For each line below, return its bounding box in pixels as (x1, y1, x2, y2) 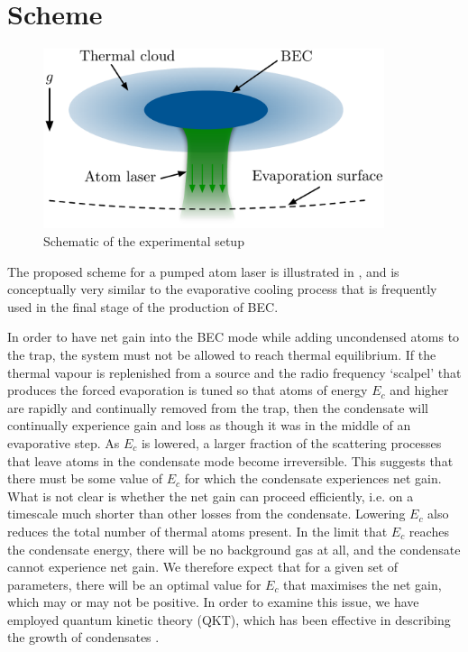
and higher (390, 381, 449, 399)
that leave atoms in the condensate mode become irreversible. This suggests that (7, 451, 454, 470)
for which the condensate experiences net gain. (184, 469, 442, 488)
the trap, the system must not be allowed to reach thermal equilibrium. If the (7, 344, 436, 363)
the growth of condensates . (7, 628, 160, 647)
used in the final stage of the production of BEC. (7, 297, 279, 316)
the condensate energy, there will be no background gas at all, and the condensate (7, 539, 461, 558)
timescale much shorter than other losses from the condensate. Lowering (7, 504, 406, 523)
